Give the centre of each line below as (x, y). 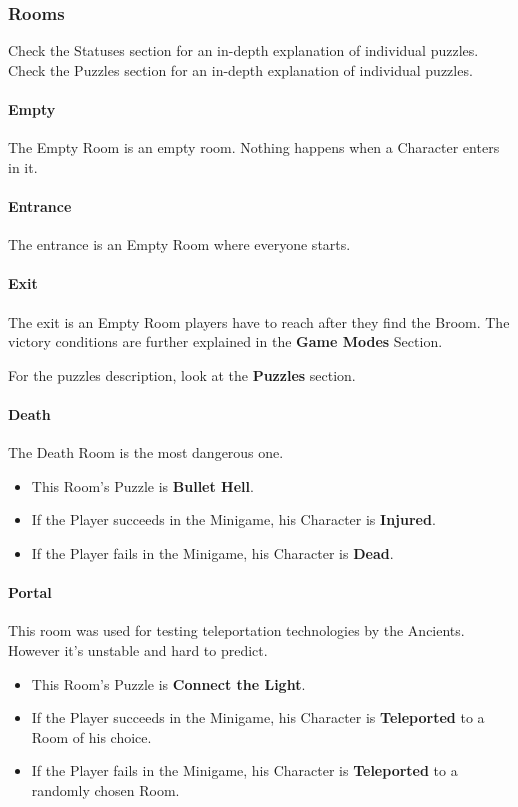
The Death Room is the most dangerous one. (146, 452)
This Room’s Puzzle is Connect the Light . (168, 683)
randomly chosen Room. (105, 789)
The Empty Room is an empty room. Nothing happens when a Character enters (254, 147)
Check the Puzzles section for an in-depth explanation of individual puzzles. (240, 69)
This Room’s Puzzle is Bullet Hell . (142, 485)
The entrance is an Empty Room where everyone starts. (179, 244)
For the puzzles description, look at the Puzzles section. (182, 374)
